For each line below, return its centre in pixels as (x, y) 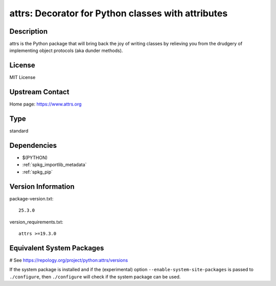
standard (19, 131)
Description (29, 31)
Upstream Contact (39, 92)
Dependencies (33, 145)
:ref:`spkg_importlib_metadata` (54, 165)
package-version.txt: (31, 198)
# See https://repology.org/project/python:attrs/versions (69, 260)
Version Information (42, 186)
